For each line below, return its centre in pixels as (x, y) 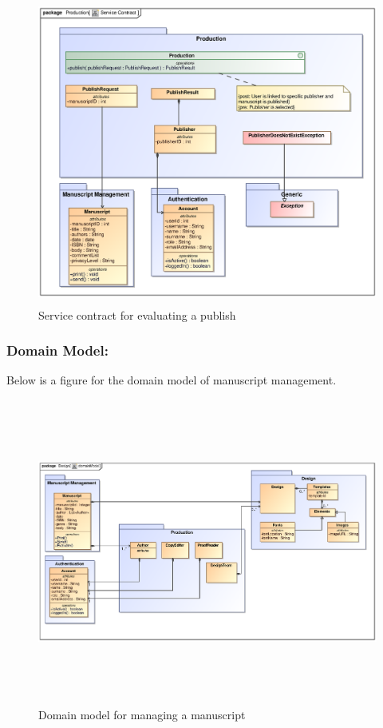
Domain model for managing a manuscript (142, 714)
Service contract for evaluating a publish (137, 314)
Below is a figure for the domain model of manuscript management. (172, 380)
